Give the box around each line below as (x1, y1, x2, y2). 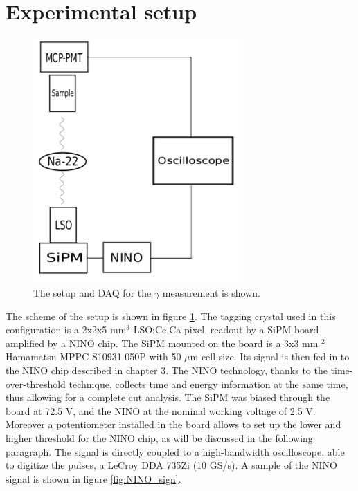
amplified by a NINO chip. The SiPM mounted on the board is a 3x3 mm (6, 335, 319, 350)
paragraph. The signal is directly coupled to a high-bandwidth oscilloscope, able (6, 444, 345, 458)
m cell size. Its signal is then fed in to (190, 349, 350, 364)
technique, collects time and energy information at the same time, (69, 376, 348, 391)
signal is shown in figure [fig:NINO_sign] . (6, 471, 181, 485)
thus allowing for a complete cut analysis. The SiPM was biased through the (6, 390, 330, 405)
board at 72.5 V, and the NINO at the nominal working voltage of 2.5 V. (6, 403, 316, 418)
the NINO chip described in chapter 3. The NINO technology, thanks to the (6, 363, 328, 377)
